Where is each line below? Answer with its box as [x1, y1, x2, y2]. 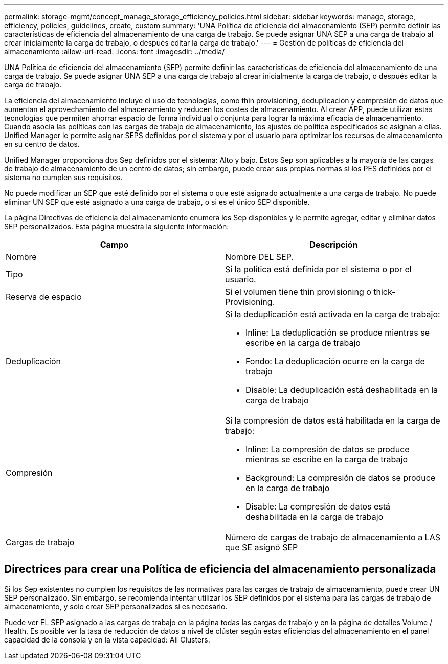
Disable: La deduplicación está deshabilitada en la [245, 385, 438, 395]
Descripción [309, 239, 358, 250]
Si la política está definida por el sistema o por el [225, 264, 412, 274]
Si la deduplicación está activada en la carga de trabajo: [225, 309, 440, 319]
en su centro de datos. [4, 140, 80, 148]
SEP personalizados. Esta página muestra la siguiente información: [4, 222, 229, 231]
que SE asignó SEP [225, 542, 298, 552]
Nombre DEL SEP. [225, 252, 294, 262]
